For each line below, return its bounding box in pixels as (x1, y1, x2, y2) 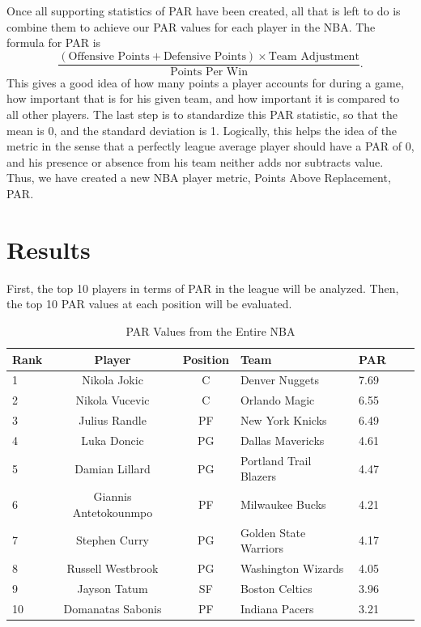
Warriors (240, 540, 283, 557)
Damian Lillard (74, 460, 151, 477)
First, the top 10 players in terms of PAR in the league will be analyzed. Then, (6, 279, 399, 296)
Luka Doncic (81, 431, 144, 448)
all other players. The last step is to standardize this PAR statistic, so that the (6, 106, 398, 123)
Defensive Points (163, 50, 246, 62)
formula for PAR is (6, 34, 101, 51)
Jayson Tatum (77, 579, 148, 596)
